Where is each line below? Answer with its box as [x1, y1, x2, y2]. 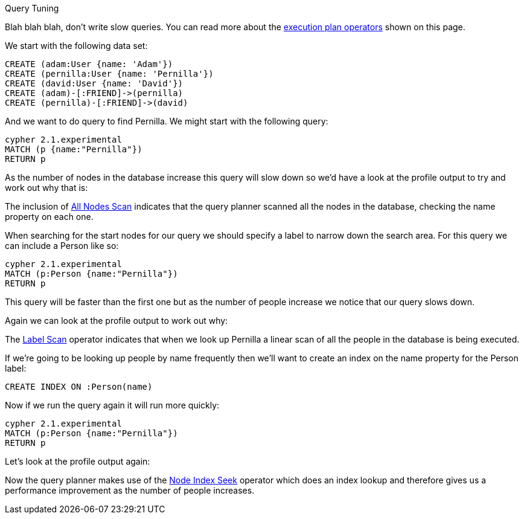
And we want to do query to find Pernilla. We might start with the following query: [5, 116, 328, 126]
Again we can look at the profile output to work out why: [5, 315, 228, 326]
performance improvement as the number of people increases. [5, 485, 255, 495]
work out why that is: [5, 182, 88, 193]
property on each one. [5, 211, 94, 222]
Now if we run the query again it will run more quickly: [5, 400, 220, 410]
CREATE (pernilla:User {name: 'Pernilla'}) [5, 69, 214, 79]
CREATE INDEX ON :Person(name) [5, 382, 153, 392]
